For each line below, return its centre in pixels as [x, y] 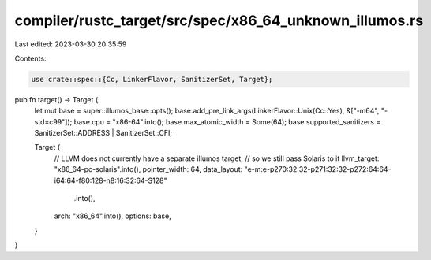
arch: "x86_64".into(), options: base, [112, 216]
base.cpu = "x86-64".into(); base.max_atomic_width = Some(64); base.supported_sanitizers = [227, 121]
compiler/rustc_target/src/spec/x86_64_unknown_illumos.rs [219, 20]
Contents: [30, 58]
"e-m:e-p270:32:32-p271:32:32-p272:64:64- [318, 169]
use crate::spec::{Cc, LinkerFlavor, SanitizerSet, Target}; [152, 79]
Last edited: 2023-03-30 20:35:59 [71, 44]
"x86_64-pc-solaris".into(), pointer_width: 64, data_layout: [148, 169]
